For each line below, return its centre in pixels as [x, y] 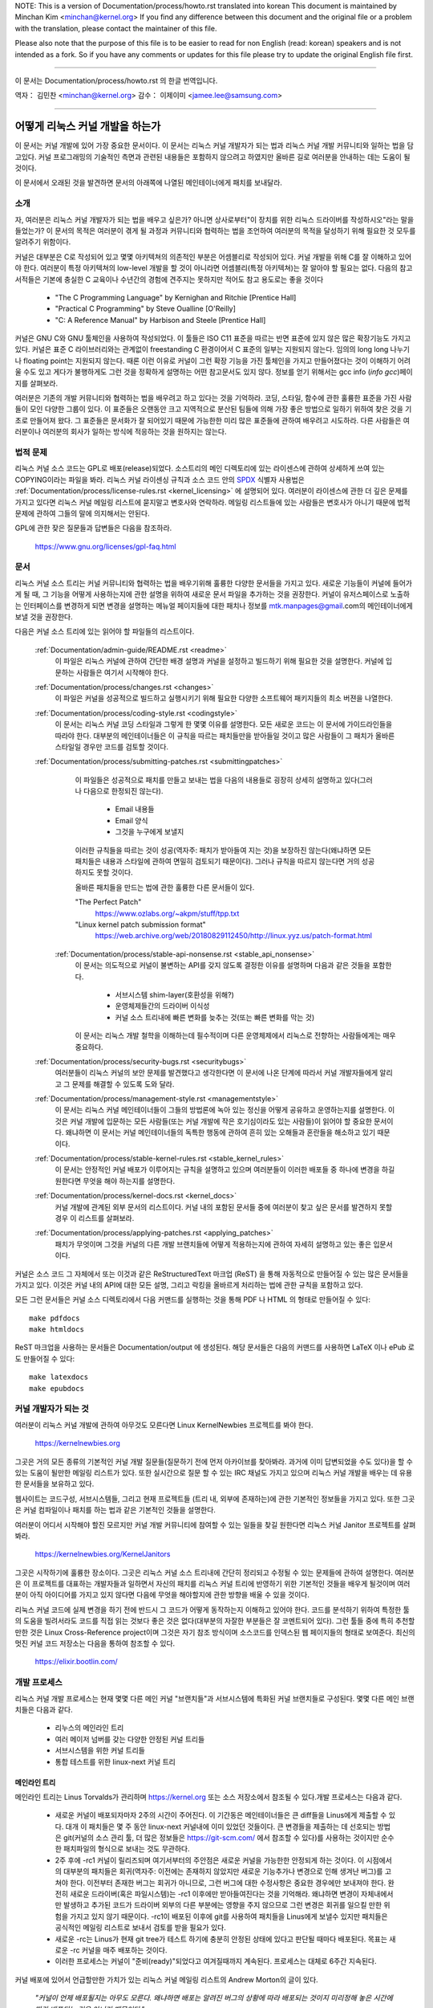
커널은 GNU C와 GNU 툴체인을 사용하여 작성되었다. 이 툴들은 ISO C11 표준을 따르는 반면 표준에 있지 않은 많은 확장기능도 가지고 [213, 338]
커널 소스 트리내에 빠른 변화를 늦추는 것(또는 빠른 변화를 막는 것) [215, 1017]
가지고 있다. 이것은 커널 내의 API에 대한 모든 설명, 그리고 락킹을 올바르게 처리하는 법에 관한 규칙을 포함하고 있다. [189, 1284]
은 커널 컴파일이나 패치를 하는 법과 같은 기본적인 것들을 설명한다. [115, 1510]
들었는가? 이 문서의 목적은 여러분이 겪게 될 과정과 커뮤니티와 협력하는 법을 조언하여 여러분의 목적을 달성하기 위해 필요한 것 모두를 [215, 231]
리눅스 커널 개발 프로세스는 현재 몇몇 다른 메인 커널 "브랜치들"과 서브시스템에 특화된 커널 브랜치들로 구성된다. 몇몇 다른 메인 [207, 1698]
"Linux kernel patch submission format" [140, 924]
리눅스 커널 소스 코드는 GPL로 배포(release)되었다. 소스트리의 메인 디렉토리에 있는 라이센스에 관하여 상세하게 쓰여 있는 [200, 468]
